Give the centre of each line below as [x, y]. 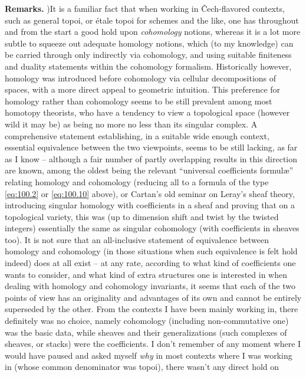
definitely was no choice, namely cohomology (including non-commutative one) [147, 321]
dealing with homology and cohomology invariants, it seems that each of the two [150, 286]
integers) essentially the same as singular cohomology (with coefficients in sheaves [152, 228]
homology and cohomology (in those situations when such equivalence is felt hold [151, 251]
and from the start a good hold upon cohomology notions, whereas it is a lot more [153, 32]
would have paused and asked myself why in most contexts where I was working [149, 355]
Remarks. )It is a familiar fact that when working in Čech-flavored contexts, [145, 8]
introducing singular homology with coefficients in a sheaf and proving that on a [150, 205]
